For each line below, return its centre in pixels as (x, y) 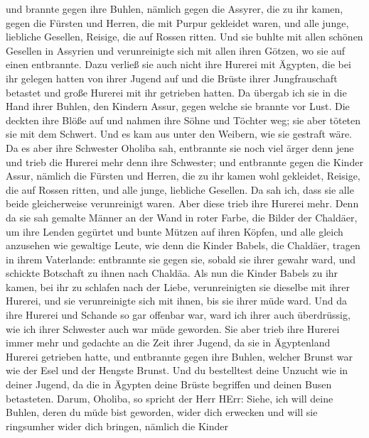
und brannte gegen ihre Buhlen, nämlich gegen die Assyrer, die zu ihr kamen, (175, 9)
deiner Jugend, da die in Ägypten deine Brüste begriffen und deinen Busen (169, 384)
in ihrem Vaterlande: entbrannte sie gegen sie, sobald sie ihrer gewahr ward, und (181, 259)
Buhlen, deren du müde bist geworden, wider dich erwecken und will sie (162, 412)
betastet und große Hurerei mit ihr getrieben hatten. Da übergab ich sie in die (176, 92)
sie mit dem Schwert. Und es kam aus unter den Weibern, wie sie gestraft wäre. (179, 134)
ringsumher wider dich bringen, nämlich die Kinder (117, 426)
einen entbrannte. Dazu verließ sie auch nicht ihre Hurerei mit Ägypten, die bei (178, 64)
